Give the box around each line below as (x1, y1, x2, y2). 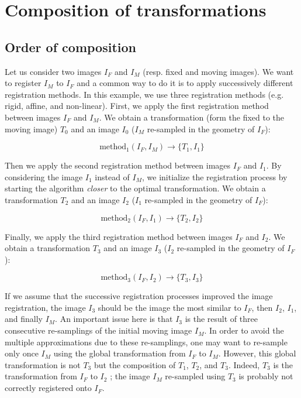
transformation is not (5, 358, 81, 370)
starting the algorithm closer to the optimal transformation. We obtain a (5, 182, 266, 194)
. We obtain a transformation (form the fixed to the (99, 111, 285, 123)
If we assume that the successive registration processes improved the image (5, 290, 273, 302)
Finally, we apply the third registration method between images (5, 230, 233, 242)
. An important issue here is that (55, 313, 173, 325)
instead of (95, 170, 130, 183)
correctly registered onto (5, 382, 92, 394)
